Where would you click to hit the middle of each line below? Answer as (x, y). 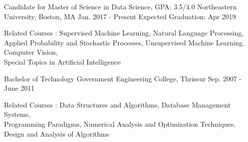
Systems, (17, 114)
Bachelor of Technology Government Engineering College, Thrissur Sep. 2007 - (123, 78)
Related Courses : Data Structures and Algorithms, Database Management (117, 104)
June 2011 (19, 88)
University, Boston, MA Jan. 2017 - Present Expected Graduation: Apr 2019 (120, 16)
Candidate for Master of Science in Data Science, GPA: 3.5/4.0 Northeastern (120, 6)
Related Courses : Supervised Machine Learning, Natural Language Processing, (124, 33)
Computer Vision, (31, 52)
